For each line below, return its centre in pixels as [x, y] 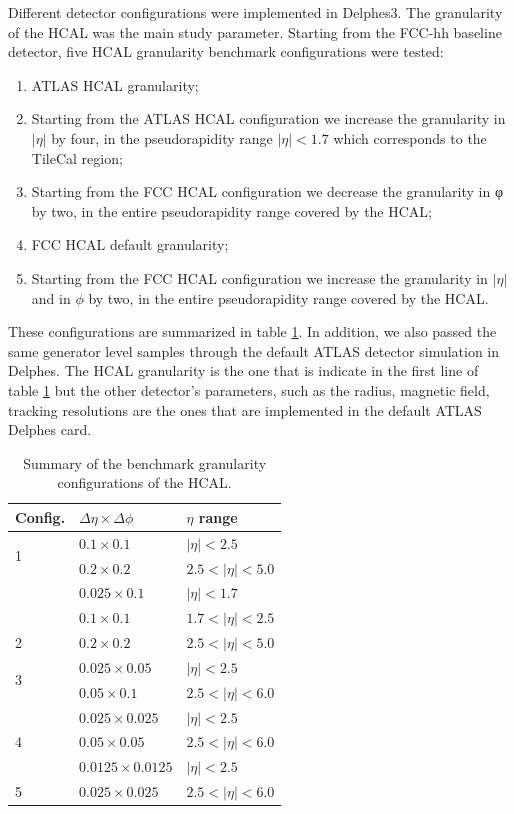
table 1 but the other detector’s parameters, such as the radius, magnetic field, [249, 389]
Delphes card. [50, 429]
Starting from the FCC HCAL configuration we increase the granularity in [259, 277]
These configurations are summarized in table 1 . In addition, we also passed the [252, 331]
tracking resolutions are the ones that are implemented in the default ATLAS [245, 409]
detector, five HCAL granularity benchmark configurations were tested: [226, 51]
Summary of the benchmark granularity [145, 462]
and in [51, 297]
